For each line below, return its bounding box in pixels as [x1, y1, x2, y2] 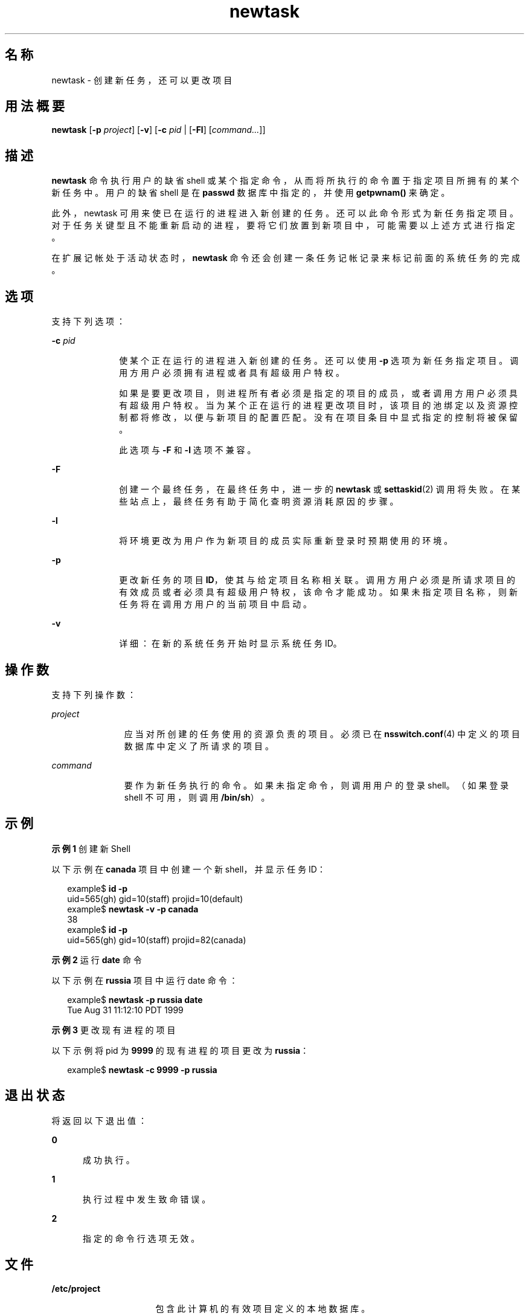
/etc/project [51, 1283, 101, 1294]
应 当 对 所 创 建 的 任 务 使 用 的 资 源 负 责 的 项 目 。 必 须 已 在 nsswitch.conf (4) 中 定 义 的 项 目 [124, 728, 521, 739]
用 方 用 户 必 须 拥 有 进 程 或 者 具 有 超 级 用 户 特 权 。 [119, 367, 344, 378]
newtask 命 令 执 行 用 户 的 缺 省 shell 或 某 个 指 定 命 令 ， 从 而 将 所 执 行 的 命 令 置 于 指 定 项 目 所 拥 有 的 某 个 [51, 175, 519, 186]
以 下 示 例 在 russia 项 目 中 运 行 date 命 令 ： [51, 975, 238, 985]
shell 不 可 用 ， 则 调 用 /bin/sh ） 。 [124, 792, 270, 802]
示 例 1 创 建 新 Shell [51, 843, 131, 854]
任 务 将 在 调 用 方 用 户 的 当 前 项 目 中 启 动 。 [119, 599, 312, 610]
